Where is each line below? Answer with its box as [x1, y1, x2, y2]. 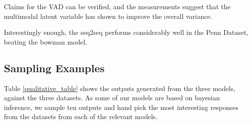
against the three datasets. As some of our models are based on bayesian [4, 92, 220, 103]
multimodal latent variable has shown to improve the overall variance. [4, 11, 213, 21]
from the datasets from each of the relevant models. [4, 111, 158, 122]
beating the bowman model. [4, 36, 88, 46]
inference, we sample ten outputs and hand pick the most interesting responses [4, 102, 239, 112]
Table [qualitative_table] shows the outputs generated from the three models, [4, 83, 235, 93]
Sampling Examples [4, 60, 105, 75]
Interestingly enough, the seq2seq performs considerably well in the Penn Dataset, [4, 27, 249, 37]
